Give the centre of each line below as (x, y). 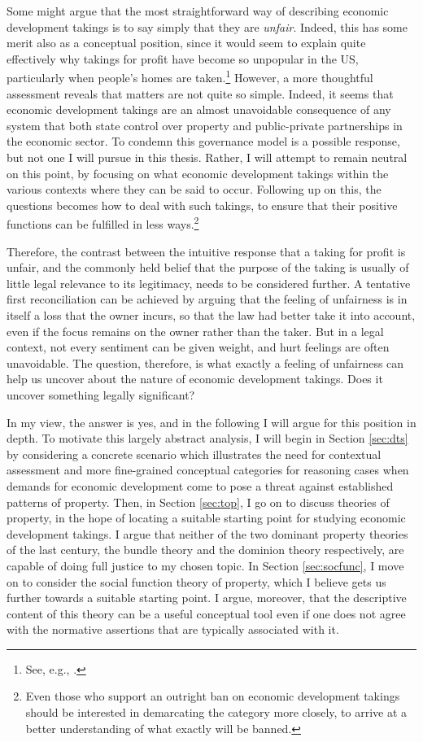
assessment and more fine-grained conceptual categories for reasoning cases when (208, 470)
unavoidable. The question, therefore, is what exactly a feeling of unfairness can (205, 362)
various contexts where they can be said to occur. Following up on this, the (194, 189)
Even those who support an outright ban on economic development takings (213, 696)
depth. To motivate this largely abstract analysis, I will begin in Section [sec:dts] (207, 438)
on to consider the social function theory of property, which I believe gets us (196, 581)
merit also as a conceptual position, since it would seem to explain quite (186, 43)
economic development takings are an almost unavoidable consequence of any (199, 109)
